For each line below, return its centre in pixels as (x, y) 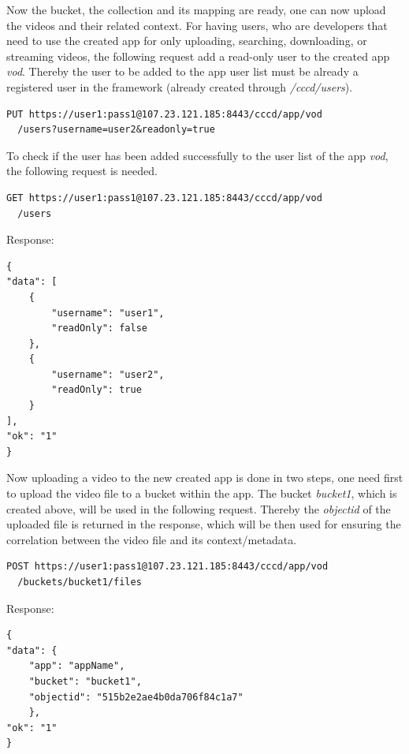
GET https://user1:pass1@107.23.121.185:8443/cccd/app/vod (164, 198)
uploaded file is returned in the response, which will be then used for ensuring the (204, 524)
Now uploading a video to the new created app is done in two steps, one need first (205, 478)
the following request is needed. (82, 171)
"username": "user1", (108, 313)
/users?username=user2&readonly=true (116, 130)
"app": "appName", (77, 666)
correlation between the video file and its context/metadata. (152, 539)
